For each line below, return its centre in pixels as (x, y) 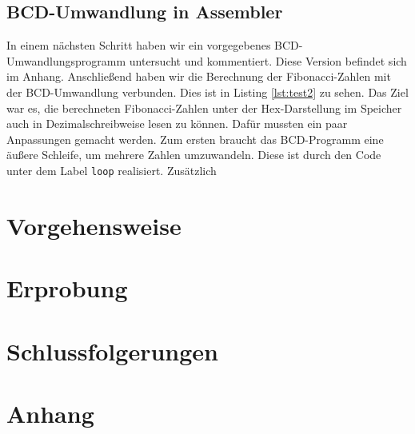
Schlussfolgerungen (112, 350)
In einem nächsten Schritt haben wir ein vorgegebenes (139, 45)
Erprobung (67, 288)
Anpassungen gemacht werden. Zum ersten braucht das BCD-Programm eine (195, 139)
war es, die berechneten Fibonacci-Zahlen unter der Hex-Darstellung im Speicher (204, 108)
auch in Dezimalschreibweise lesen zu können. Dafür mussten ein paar (177, 123)
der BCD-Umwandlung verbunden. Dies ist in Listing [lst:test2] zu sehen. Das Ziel (207, 92)
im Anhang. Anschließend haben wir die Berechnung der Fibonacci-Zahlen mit (199, 76)
